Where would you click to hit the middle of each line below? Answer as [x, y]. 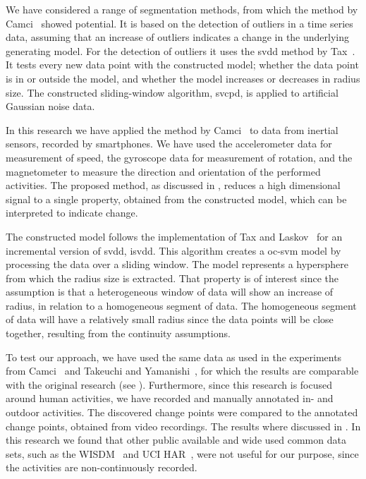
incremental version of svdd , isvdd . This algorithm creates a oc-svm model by [173, 250]
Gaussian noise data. [50, 106]
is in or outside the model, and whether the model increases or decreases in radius [183, 78]
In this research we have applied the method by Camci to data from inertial [172, 129]
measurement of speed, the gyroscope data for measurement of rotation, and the [179, 157]
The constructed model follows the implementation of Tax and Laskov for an [174, 236]
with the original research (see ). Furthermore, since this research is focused [169, 384]
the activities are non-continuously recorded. [102, 467]
